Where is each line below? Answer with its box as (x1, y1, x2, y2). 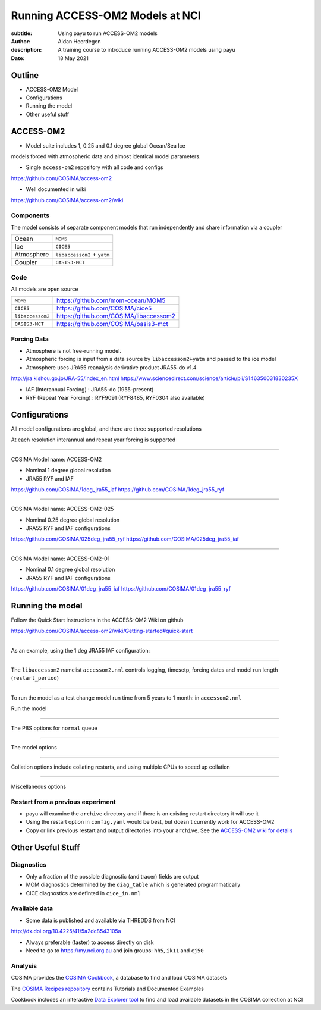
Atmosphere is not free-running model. (26, 347, 122, 355)
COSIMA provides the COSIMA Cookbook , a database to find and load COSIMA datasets (11, 974, 228, 981)
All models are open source (11, 286, 78, 293)
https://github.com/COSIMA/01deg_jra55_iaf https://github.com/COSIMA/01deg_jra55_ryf (11, 585, 231, 592)
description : (11, 46, 42, 54)
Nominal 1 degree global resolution (26, 467, 111, 474)
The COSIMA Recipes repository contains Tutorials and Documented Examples (11, 985, 204, 992)
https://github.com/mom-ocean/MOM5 (56, 296, 166, 305)
